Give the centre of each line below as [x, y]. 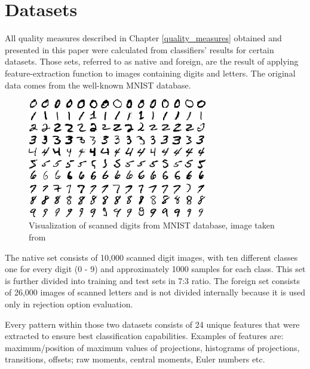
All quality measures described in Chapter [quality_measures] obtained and [143, 38]
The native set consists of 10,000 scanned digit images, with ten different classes [151, 257]
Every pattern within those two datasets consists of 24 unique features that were [152, 324]
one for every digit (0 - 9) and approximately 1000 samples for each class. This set [155, 269]
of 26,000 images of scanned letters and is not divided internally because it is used [155, 292]
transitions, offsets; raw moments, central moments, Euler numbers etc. [135, 359]
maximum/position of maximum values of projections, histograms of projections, [152, 347]
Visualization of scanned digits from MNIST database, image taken [152, 225]
